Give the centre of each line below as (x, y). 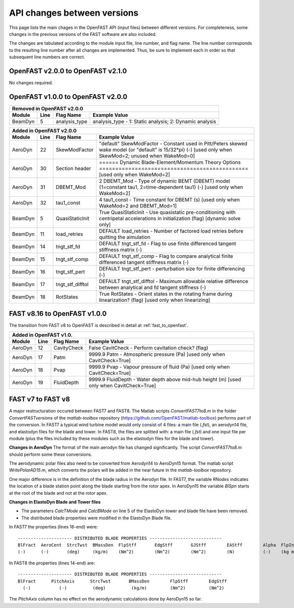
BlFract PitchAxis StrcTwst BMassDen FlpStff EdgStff (122, 581)
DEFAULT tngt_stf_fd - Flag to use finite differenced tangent (167, 243)
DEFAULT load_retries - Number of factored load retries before (171, 231)
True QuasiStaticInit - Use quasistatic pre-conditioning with (167, 212)
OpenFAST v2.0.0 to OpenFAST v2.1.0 (68, 71)
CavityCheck (68, 347)
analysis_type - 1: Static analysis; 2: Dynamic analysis (155, 121)
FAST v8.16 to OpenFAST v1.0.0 (58, 314)
